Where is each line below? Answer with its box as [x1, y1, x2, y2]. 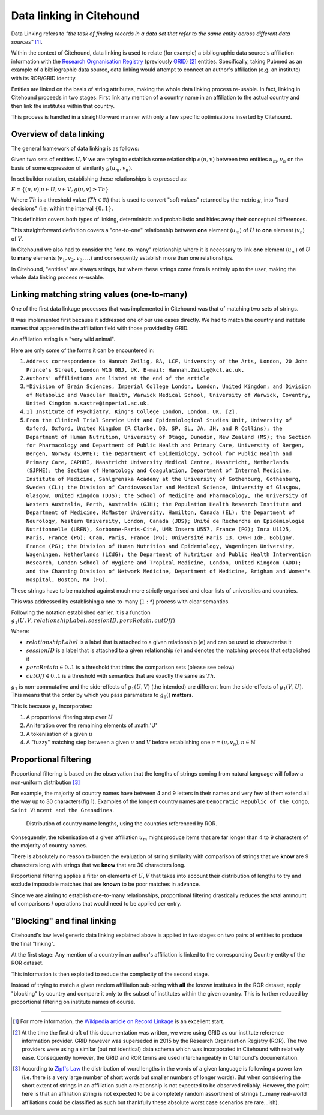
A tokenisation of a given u [26, 730, 93, 737]
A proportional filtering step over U [26, 714, 113, 721]
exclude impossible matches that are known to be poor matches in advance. [11, 880, 200, 888]
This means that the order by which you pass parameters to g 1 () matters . [11, 692, 194, 700]
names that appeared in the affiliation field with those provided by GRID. [11, 324, 189, 332]
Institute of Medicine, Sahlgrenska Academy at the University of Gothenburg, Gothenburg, [26, 476, 302, 482]
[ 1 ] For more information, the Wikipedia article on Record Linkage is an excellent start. [13, 1018, 225, 1025]
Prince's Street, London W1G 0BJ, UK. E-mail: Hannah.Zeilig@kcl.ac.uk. [26, 366, 245, 373]
